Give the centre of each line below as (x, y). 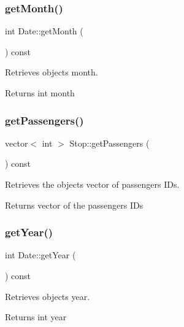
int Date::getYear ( (40, 255)
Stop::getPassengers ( (109, 143)
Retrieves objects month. (52, 72)
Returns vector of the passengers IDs (74, 205)
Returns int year (36, 317)
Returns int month (40, 93)
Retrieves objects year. (48, 296)
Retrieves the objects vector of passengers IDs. (92, 184)
